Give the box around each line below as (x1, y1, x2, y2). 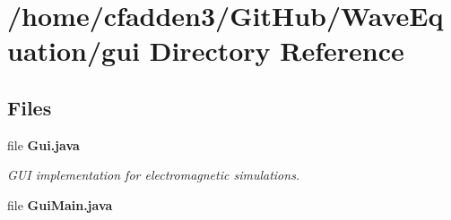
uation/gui (7, 32, 141, 69)
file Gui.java (7, 135, 80, 154)
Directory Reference (149, 32, 404, 69)
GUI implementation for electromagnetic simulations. (7, 165, 300, 184)
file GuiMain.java (7, 195, 113, 214)
